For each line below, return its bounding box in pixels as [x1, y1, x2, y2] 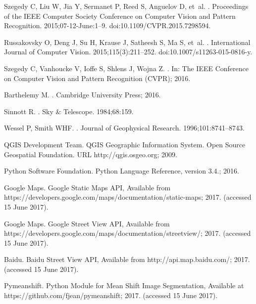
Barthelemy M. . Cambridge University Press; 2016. [4, 89, 161, 100]
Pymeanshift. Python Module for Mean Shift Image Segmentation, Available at [4, 280, 244, 291]
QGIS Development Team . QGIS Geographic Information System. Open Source [4, 139, 246, 149]
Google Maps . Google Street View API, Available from [4, 218, 170, 228]
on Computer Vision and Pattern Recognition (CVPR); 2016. [4, 73, 191, 83]
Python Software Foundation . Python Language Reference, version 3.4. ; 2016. [4, 166, 239, 176]
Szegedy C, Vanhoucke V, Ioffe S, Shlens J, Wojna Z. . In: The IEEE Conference [4, 63, 249, 73]
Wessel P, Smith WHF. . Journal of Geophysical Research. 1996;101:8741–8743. [4, 123, 245, 133]
